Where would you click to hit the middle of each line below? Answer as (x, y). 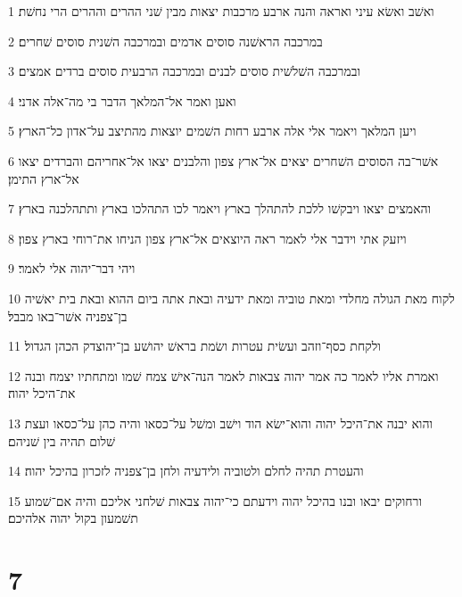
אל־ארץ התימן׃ (44, 178)
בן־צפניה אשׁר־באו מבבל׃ (68, 315)
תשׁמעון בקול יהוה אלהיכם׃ (73, 518)
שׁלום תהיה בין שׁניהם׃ (62, 440)
